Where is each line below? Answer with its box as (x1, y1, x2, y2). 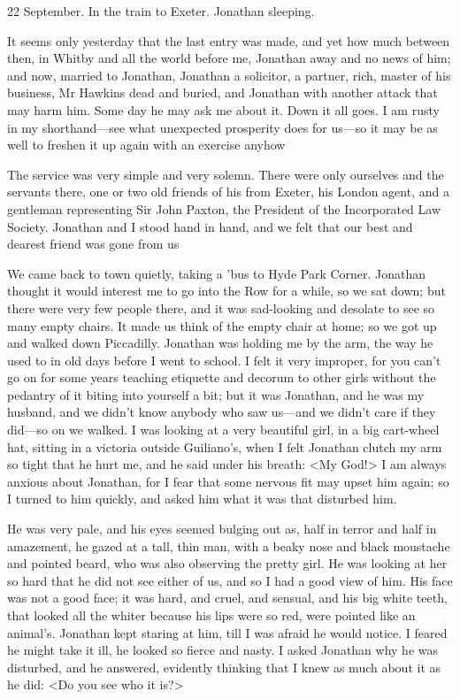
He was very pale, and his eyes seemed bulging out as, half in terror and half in (7, 519, 437, 538)
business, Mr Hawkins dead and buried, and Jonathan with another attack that (7, 83, 438, 102)
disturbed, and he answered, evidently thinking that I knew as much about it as (7, 657, 441, 676)
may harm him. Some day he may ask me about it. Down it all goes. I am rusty (7, 100, 440, 119)
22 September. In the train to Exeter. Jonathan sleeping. (7, 2, 315, 19)
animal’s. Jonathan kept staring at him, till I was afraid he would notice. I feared (7, 623, 448, 641)
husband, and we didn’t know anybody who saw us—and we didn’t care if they (7, 403, 436, 421)
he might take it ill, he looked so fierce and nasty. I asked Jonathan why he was (7, 641, 439, 659)
